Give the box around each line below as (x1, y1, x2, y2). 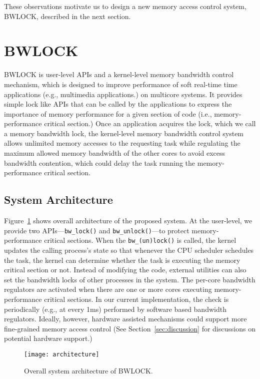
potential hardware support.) (4, 333, 92, 343)
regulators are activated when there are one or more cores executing (4, 284, 212, 294)
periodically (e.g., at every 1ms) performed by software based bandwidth (4, 303, 226, 314)
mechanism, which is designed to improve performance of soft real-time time (4, 79, 237, 89)
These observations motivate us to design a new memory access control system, (4, 1, 246, 11)
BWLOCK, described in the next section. (4, 11, 131, 21)
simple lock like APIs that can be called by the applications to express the (4, 99, 232, 109)
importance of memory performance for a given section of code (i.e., (4, 108, 212, 119)
